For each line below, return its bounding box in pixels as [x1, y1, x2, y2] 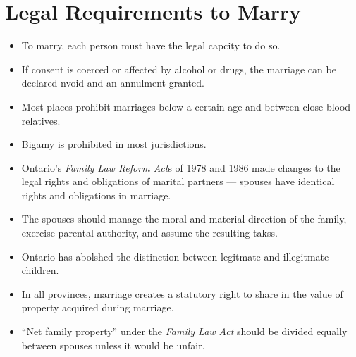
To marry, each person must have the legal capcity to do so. [21, 38, 281, 53]
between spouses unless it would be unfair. [21, 337, 205, 352]
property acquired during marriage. [21, 300, 174, 315]
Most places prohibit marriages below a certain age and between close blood [21, 99, 351, 113]
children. [21, 263, 59, 277]
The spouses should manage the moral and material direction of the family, [21, 211, 347, 226]
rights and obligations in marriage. [21, 187, 171, 202]
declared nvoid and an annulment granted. [21, 75, 204, 90]
